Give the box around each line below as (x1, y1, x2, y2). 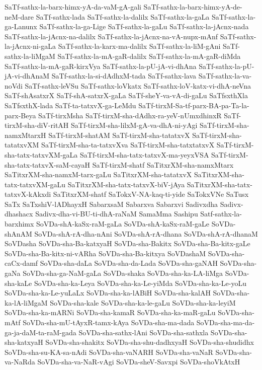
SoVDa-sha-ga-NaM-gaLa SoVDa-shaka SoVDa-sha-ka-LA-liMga (23, 268, 223, 278)
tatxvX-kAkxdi (5, 189, 51, 199)
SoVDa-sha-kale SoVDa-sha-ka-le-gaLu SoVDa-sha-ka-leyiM (50, 297, 236, 308)
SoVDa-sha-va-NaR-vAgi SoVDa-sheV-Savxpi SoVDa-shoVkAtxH (37, 356, 240, 367)
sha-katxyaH (5, 337, 43, 347)
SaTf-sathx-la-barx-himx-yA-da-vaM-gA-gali (5, 2, 141, 12)
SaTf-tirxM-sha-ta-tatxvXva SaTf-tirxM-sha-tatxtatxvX (41, 139, 215, 150)
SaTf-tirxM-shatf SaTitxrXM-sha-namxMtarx (92, 159, 234, 170)
